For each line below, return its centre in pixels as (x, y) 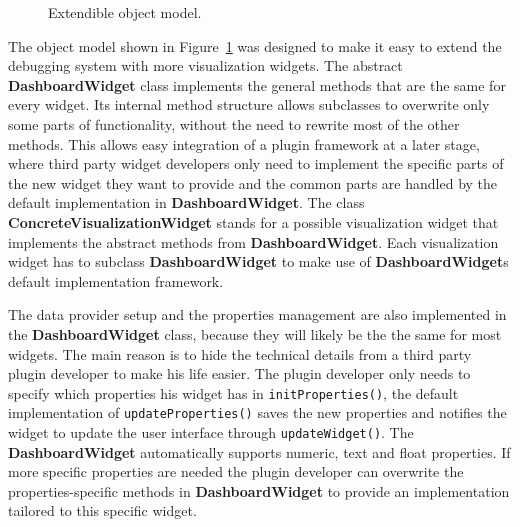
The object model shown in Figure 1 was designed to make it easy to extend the (255, 45)
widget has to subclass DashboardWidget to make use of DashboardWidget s (258, 261)
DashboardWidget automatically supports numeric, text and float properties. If (259, 451)
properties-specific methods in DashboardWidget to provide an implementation (259, 490)
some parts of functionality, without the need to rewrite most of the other (234, 123)
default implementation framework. (116, 280)
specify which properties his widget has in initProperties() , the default (233, 392)
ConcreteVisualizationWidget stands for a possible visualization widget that (253, 221)
